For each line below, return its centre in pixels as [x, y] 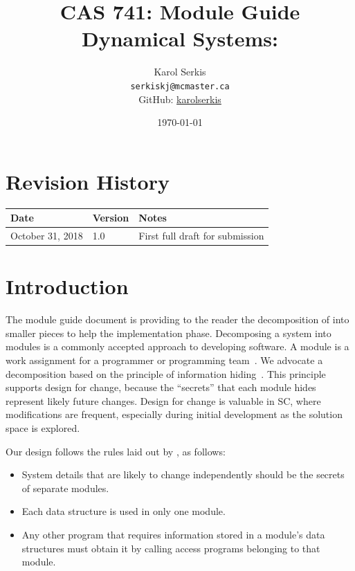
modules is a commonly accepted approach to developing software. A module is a [177, 346]
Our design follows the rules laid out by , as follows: [116, 451]
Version [111, 218]
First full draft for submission [201, 236]
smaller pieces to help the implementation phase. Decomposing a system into [169, 333]
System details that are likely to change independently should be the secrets [183, 474]
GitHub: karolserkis [180, 99]
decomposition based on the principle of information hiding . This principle [166, 373]
